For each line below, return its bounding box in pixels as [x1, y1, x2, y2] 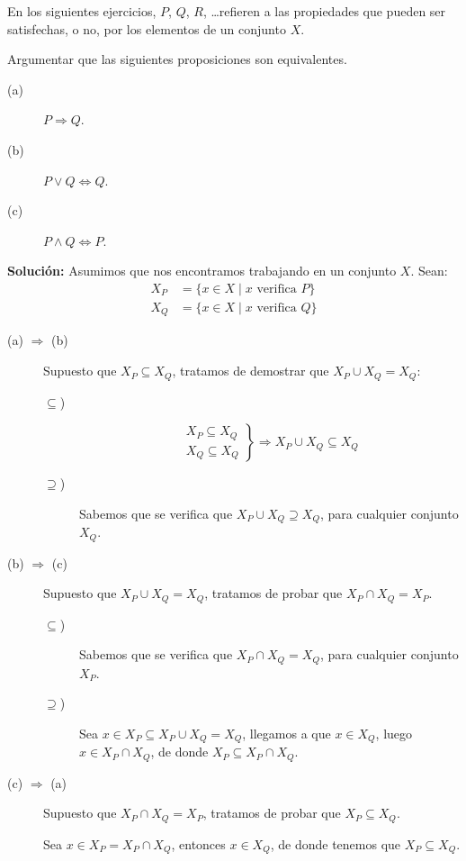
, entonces [171, 834, 226, 853]
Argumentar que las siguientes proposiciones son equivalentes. [7, 50, 347, 68]
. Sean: [410, 261, 448, 280]
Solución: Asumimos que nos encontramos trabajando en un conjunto [7, 261, 397, 280]
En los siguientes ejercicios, [7, 2, 157, 20]
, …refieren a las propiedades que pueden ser [202, 2, 446, 20]
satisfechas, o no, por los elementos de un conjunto [7, 19, 286, 38]
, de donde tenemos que [270, 834, 401, 853]
